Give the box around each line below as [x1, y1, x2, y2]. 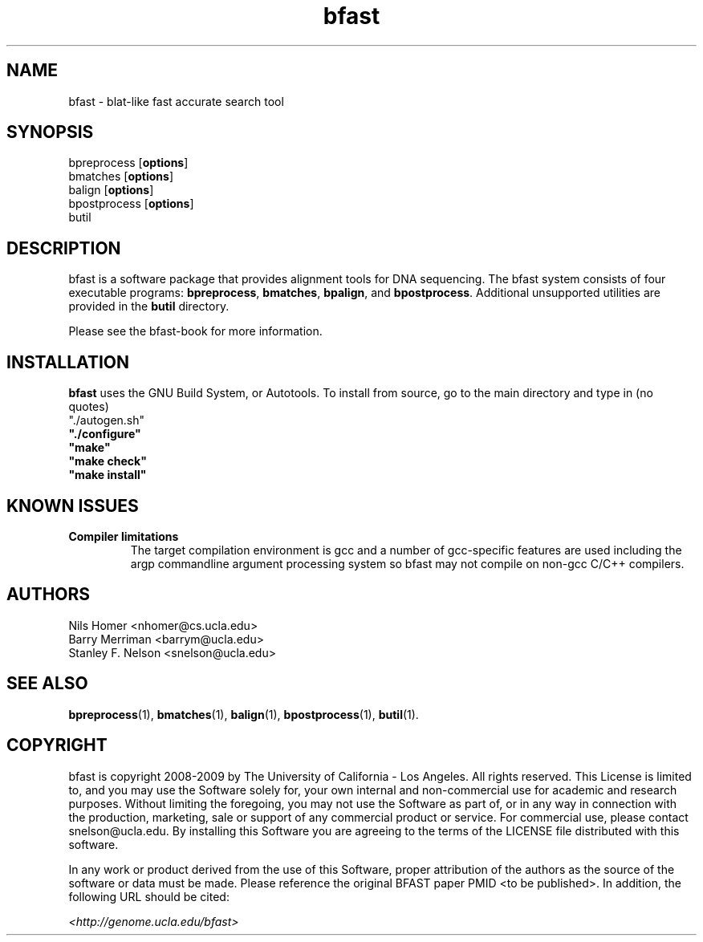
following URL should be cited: [68, 889, 230, 903]
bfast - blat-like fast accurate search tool [68, 94, 284, 108]
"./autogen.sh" [68, 413, 145, 428]
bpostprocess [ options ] [68, 197, 194, 211]
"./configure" [68, 427, 141, 441]
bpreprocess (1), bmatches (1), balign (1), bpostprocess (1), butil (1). [68, 707, 419, 721]
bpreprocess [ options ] [68, 156, 189, 170]
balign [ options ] [68, 183, 154, 197]
